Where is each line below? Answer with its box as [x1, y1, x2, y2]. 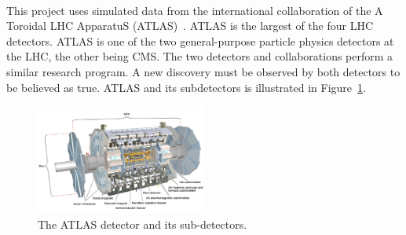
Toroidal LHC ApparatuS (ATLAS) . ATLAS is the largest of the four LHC [6, 17, 374, 34]
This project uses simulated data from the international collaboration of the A [6, 2, 383, 18]
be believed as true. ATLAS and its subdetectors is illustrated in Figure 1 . [6, 79, 366, 95]
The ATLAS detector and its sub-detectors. [38, 215, 247, 232]
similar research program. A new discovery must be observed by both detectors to [6, 63, 401, 79]
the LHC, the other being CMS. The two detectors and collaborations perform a [6, 48, 393, 64]
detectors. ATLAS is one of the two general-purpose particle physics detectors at [6, 32, 394, 49]
